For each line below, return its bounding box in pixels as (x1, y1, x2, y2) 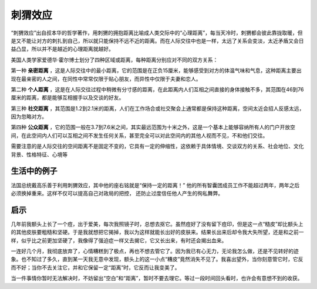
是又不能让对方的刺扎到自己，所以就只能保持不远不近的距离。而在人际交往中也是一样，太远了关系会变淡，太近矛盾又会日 (11, 37, 304, 44)
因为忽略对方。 (11, 113, 47, 120)
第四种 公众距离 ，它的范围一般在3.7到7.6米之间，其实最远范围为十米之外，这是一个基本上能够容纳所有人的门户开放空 (11, 123, 296, 131)
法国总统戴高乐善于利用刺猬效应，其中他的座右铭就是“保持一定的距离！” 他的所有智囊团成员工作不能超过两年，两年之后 (11, 181, 300, 188)
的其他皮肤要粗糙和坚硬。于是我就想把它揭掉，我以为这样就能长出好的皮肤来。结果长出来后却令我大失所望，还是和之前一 (11, 229, 304, 236)
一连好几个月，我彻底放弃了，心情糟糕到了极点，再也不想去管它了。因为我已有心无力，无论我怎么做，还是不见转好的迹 (11, 247, 299, 254)
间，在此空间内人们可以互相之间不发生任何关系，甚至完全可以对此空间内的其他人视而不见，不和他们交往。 (11, 132, 268, 139)
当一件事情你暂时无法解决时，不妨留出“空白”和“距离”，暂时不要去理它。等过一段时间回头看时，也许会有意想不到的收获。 (11, 275, 303, 282)
